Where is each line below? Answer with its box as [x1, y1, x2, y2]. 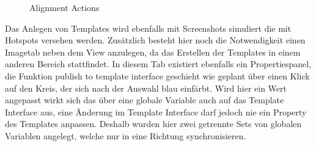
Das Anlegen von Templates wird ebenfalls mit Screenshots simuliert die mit [5, 21, 292, 34]
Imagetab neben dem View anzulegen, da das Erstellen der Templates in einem [5, 45, 301, 58]
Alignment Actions [29, 1, 100, 13]
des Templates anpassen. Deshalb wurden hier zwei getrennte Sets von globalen [5, 117, 302, 130]
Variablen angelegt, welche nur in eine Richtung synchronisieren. [5, 129, 246, 142]
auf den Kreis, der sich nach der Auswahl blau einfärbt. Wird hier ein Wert [5, 81, 287, 94]
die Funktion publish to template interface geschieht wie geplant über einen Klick [5, 69, 310, 82]
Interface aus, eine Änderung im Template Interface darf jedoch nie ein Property [5, 105, 307, 118]
